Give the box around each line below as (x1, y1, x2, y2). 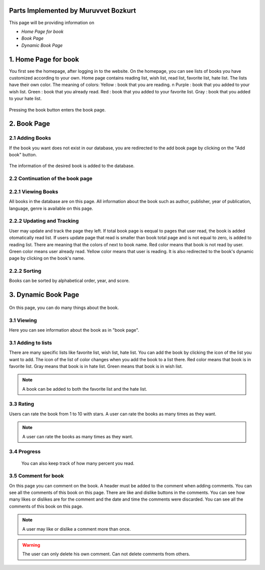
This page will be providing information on (9, 20, 94, 26)
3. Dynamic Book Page (9, 290, 79, 299)
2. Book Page (9, 119, 50, 128)
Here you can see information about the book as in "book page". (9, 327, 139, 333)
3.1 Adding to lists (9, 339, 53, 346)
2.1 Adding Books (9, 135, 52, 142)
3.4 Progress (9, 448, 41, 455)
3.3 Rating (9, 400, 34, 407)
